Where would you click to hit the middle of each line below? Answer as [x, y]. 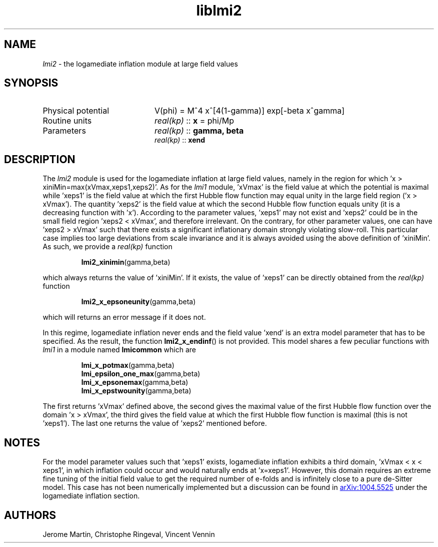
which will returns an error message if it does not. [124, 317]
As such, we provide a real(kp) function [107, 247]
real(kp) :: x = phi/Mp [194, 121]
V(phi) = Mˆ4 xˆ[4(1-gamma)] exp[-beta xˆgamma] [249, 111]
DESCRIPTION [40, 159]
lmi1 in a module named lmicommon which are [119, 350]
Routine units [67, 121]
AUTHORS [30, 515]
